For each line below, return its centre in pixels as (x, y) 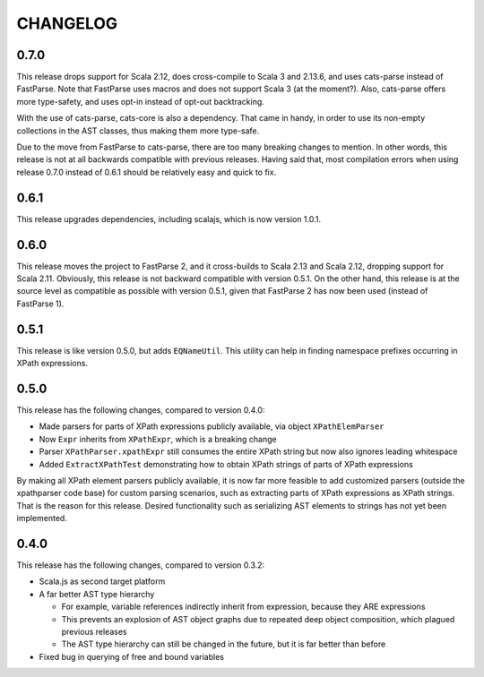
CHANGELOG (67, 23)
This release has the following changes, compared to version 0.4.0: (141, 410)
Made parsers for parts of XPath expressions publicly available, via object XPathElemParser (212, 426)
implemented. (42, 518)
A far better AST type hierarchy (97, 594)
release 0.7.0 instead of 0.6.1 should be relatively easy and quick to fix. (147, 172)
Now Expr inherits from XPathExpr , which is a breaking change (158, 439)
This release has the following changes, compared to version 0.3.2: (141, 565)
